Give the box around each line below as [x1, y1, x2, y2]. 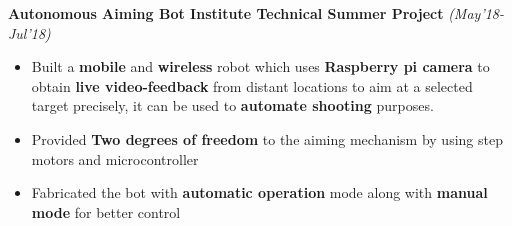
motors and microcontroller [31, 148, 199, 169]
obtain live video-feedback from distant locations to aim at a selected [31, 75, 473, 96]
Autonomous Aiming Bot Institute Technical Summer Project [8, 3, 444, 23]
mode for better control [31, 201, 181, 222]
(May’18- [448, 3, 505, 23]
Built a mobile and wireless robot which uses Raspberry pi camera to [31, 56, 490, 77]
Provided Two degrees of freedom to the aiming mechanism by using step [31, 128, 503, 149]
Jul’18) [8, 22, 51, 43]
